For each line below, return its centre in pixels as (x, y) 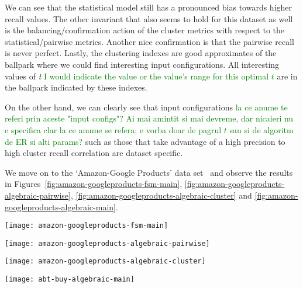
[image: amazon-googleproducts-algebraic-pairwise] (107, 243)
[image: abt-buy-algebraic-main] (70, 280)
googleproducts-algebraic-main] (60, 207)
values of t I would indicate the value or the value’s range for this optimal (137, 76)
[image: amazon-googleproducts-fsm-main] (87, 226)
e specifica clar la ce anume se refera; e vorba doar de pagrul (113, 129)
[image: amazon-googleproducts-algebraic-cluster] (105, 261)
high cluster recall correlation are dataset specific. (94, 153)
